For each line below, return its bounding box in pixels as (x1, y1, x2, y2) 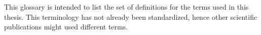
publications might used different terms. (4, 21, 128, 32)
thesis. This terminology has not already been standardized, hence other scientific (4, 11, 257, 22)
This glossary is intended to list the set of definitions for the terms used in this (4, 2, 249, 12)
